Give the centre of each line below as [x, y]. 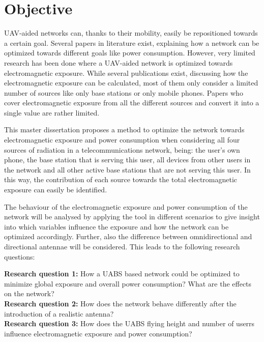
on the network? [29, 293]
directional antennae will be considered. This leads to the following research [122, 246]
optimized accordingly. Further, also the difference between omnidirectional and [128, 236]
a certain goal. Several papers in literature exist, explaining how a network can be [132, 42]
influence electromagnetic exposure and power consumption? [98, 333]
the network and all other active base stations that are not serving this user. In [127, 169]
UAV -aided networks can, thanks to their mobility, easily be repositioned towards [131, 33]
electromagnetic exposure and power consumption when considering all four [122, 140]
